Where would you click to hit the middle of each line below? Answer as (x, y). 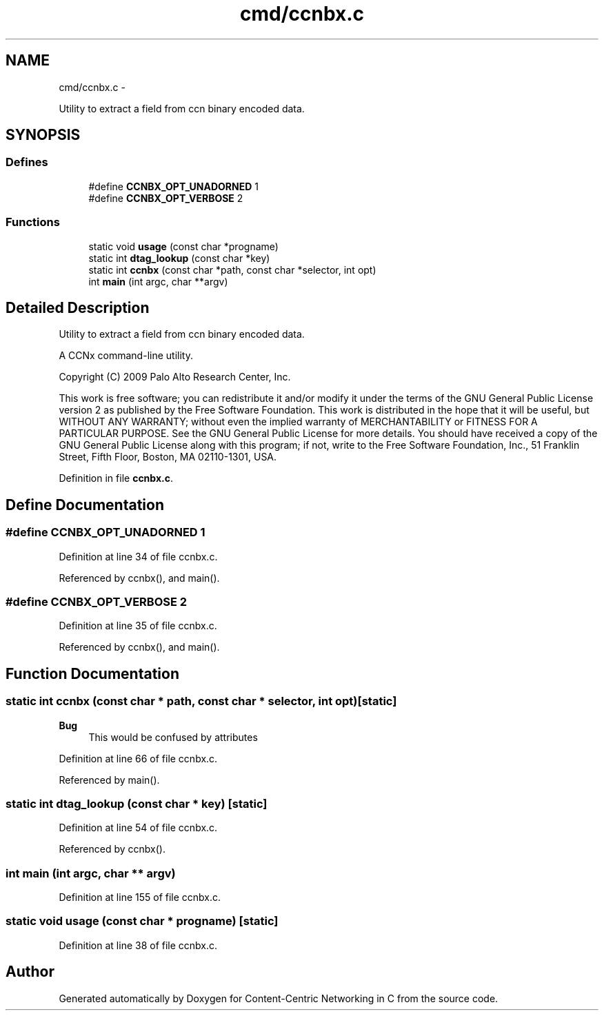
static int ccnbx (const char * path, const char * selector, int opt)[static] (201, 701)
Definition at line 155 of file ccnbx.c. (140, 897)
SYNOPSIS (43, 135)
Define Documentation (85, 505)
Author (30, 972)
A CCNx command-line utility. (126, 356)
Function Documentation (92, 673)
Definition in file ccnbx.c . (116, 478)
